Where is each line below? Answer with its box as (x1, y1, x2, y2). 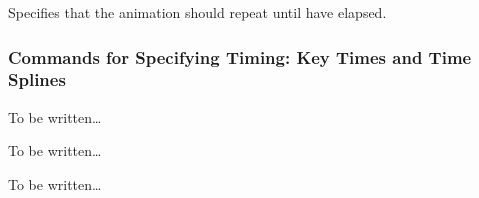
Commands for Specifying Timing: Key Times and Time (8, 44, 472, 69)
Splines (8, 67, 66, 92)
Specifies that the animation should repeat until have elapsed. (8, 2, 387, 22)
